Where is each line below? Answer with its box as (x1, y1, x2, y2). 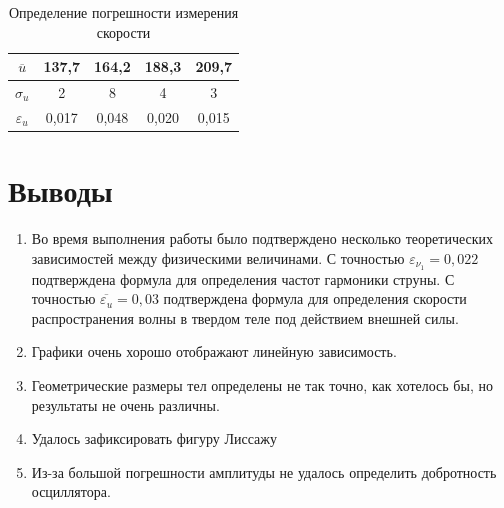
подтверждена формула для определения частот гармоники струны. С (31, 268, 455, 289)
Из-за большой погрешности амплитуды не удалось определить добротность (31, 461, 497, 482)
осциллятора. (31, 481, 111, 502)
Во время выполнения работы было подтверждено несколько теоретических (31, 228, 494, 249)
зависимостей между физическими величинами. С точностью (31, 247, 405, 268)
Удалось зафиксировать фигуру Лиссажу (31, 428, 277, 449)
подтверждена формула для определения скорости (163, 288, 467, 309)
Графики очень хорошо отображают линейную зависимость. (31, 341, 397, 362)
